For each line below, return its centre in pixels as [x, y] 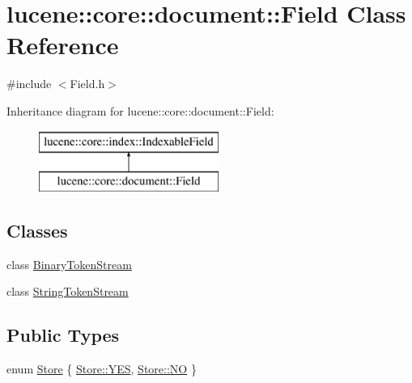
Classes [37, 231]
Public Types [63, 335]
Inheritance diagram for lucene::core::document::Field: [140, 110]
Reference [63, 45]
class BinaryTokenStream [69, 264]
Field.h [87, 84]
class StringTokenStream [68, 291]
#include [29, 84]
